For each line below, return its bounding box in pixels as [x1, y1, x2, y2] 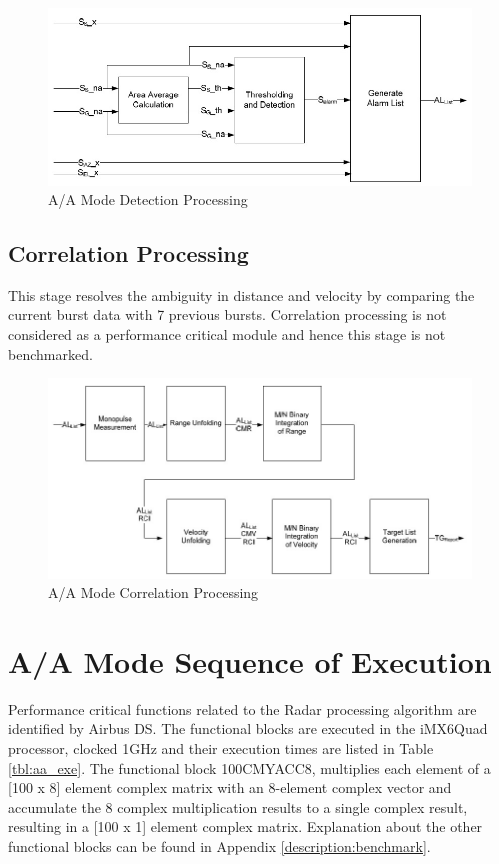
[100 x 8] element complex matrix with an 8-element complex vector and [8, 777, 452, 798]
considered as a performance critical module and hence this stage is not [8, 324, 446, 345]
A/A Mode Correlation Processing [48, 582, 259, 603]
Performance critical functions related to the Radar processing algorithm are [8, 698, 477, 719]
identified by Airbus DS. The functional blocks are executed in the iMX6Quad [8, 718, 488, 739]
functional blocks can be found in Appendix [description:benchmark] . [8, 836, 431, 856]
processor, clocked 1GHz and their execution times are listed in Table [8, 738, 434, 759]
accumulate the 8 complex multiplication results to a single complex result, [8, 796, 468, 817]
